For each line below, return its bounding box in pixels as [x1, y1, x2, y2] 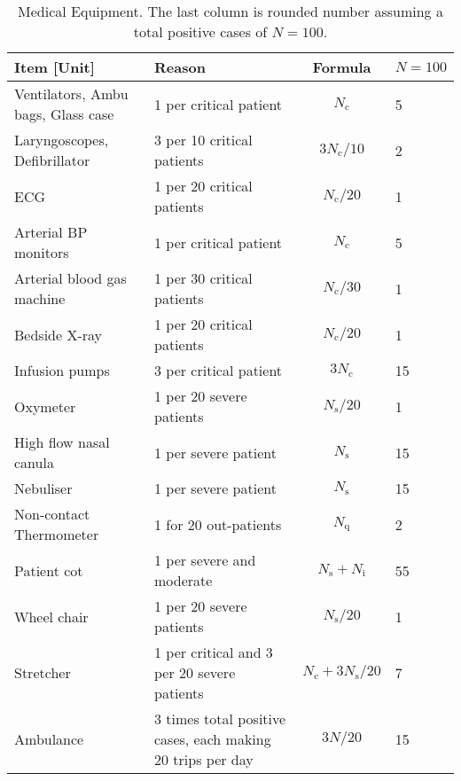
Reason [153, 57, 206, 77]
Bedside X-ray [14, 324, 103, 345]
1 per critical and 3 [153, 642, 273, 662]
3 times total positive [153, 708, 286, 729]
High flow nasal [14, 432, 110, 452]
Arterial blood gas [14, 268, 127, 288]
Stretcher [14, 662, 71, 683]
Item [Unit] [14, 57, 95, 77]
